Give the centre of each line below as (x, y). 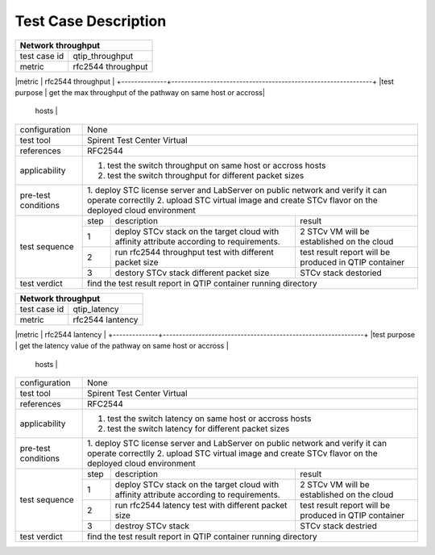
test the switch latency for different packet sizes (199, 428)
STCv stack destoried (341, 273)
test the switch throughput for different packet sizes (206, 175)
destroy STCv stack (152, 526)
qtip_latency (96, 309)
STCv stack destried (339, 526)
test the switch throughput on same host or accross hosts (217, 165)
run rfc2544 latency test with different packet (201, 505)
